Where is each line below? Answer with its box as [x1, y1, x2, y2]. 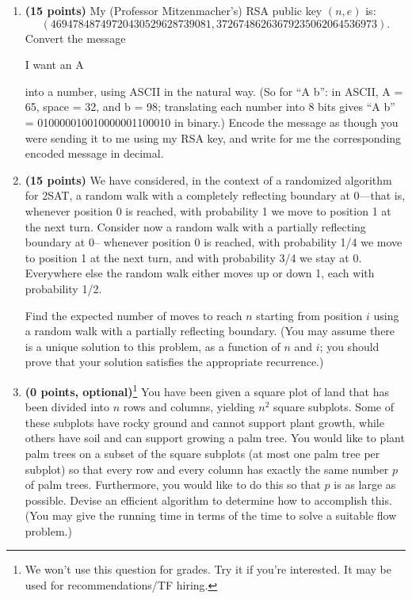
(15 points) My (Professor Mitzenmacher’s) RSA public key [25, 2, 322, 18]
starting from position [256, 307, 363, 323]
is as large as [334, 476, 396, 493]
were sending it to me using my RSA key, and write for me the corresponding [25, 129, 402, 146]
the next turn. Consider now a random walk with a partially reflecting [25, 218, 366, 235]
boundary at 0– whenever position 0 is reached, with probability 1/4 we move [25, 234, 402, 250]
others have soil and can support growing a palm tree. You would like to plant [25, 429, 405, 446]
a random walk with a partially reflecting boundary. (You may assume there [25, 322, 395, 339]
